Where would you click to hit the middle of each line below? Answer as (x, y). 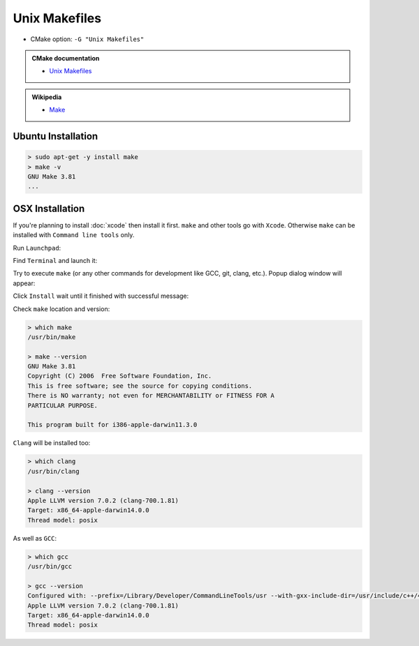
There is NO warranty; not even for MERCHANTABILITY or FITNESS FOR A (151, 396)
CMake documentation (66, 58)
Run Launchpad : (37, 248)
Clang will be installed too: (52, 443)
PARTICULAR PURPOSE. (63, 405)
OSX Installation (49, 208)
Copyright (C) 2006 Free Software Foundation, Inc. (120, 376)
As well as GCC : (35, 538)
